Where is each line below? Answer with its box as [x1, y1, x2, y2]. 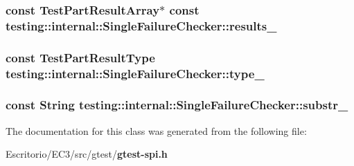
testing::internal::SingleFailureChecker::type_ [6, 64, 265, 82]
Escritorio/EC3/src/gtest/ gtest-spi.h [6, 147, 168, 161]
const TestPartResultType [6, 48, 155, 66]
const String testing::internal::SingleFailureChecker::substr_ [6, 96, 348, 113]
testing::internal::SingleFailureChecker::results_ [6, 17, 277, 34]
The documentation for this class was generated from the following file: [6, 123, 307, 138]
